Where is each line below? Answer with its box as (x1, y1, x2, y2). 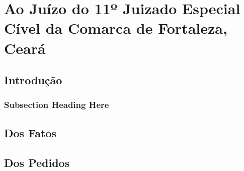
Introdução (4, 72, 62, 88)
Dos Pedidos (4, 154, 70, 170)
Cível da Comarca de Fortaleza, (4, 18, 227, 38)
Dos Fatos (4, 125, 57, 140)
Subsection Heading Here (4, 98, 109, 111)
